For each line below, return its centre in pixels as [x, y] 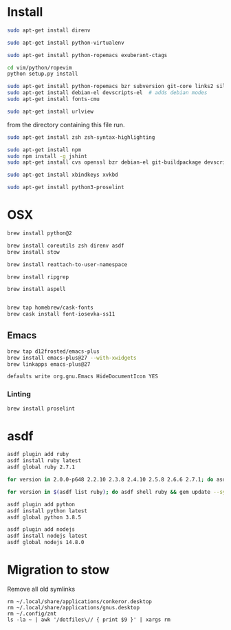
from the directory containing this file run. [66, 124]
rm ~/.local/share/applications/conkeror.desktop [80, 601]
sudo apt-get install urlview [51, 111]
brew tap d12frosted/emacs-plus [53, 351]
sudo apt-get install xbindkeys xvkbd [63, 175]
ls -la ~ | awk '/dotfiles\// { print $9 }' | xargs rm [89, 620]
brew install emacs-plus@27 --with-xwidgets [72, 358]
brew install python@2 [40, 233]
